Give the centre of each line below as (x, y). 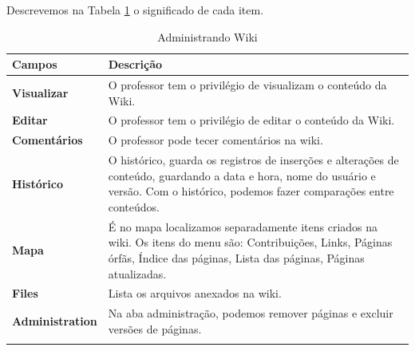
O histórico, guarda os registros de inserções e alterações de (253, 160)
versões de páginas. (155, 328)
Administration (55, 321)
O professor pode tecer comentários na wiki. (215, 140)
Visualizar (40, 92)
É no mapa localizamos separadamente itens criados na (243, 226)
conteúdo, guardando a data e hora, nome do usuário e (242, 175)
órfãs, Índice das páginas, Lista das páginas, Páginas (236, 257)
